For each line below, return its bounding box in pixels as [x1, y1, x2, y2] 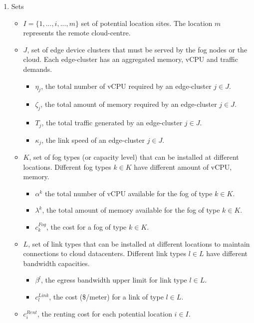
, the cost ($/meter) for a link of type [49, 292, 164, 302]
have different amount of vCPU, [134, 161, 232, 172]
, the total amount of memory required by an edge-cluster [40, 99, 217, 109]
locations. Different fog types [23, 161, 111, 172]
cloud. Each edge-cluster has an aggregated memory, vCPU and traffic [23, 54, 238, 64]
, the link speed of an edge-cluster [41, 134, 145, 145]
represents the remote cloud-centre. [23, 27, 131, 38]
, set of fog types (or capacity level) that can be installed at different [29, 152, 239, 162]
